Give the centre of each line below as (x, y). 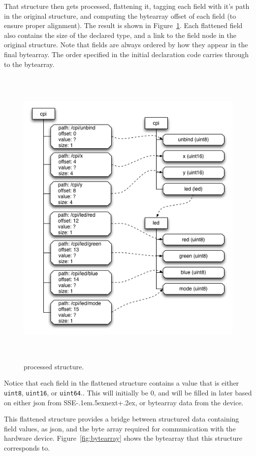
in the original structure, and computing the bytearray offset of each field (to (120, 16)
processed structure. (54, 366)
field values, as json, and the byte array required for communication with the (120, 428)
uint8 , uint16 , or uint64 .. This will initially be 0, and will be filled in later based (128, 392)
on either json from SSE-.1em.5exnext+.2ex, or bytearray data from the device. (124, 402)
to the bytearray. (29, 64)
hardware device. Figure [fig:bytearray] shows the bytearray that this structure (123, 438)
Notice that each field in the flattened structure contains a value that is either (122, 383)
